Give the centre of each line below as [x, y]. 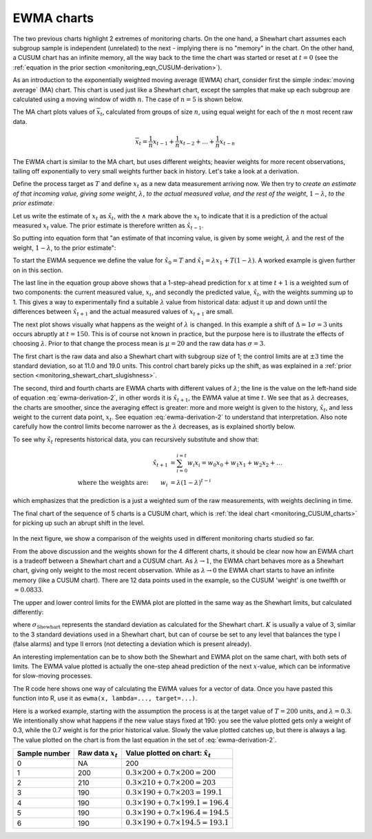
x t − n [227, 143]
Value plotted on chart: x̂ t [168, 754]
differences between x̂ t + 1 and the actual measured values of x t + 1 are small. [123, 312]
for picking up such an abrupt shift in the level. [79, 523]
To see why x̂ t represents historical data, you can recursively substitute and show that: [136, 440]
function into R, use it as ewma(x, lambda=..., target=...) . [105, 698]
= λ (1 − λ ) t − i [190, 482]
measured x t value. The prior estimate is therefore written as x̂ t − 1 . [108, 226]
